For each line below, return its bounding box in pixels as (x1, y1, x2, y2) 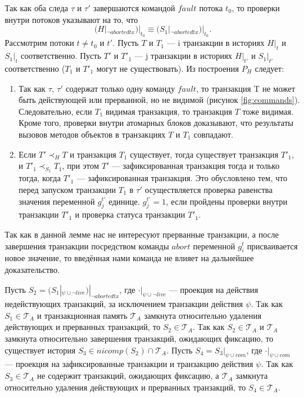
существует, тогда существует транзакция (130, 148, 279, 160)
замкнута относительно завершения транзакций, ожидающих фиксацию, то (5, 332, 273, 345)
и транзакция (69, 148, 116, 160)
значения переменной (18, 195, 95, 207)
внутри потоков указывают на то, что (5, 13, 138, 25)
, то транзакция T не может (196, 82, 295, 94)
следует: (255, 62, 284, 74)
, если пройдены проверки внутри (166, 195, 288, 207)
